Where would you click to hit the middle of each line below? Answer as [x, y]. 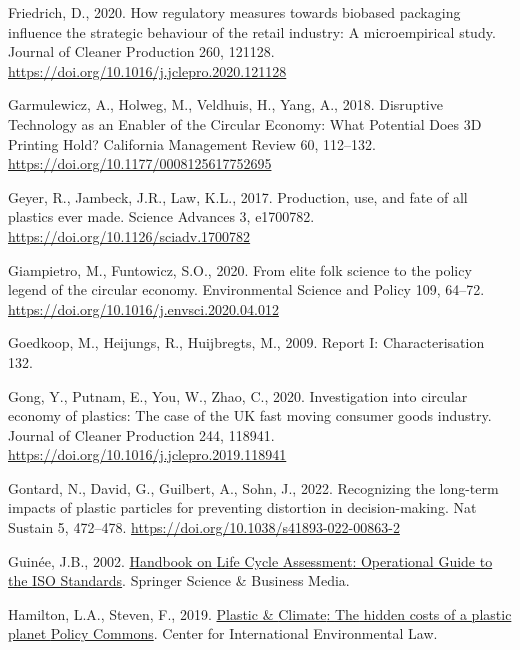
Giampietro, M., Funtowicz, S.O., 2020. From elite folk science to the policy [240, 269]
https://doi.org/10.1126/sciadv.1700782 [129, 235]
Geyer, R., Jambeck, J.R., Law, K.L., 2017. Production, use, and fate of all [238, 196]
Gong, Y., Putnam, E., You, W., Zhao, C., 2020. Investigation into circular [238, 395]
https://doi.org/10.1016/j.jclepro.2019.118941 [147, 454]
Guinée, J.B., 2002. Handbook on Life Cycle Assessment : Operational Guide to [250, 560]
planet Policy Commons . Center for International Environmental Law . [223, 633]
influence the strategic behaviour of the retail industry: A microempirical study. [252, 31]
